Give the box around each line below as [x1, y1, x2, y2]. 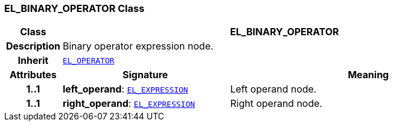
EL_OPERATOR [62, 56, 115, 65]
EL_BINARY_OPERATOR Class [4, 2, 145, 14]
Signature [122, 69, 168, 81]
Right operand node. [230, 97, 323, 110]
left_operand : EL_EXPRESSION [62, 83, 188, 96]
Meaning [347, 69, 389, 81]
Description [6, 40, 61, 53]
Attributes [10, 69, 57, 81]
